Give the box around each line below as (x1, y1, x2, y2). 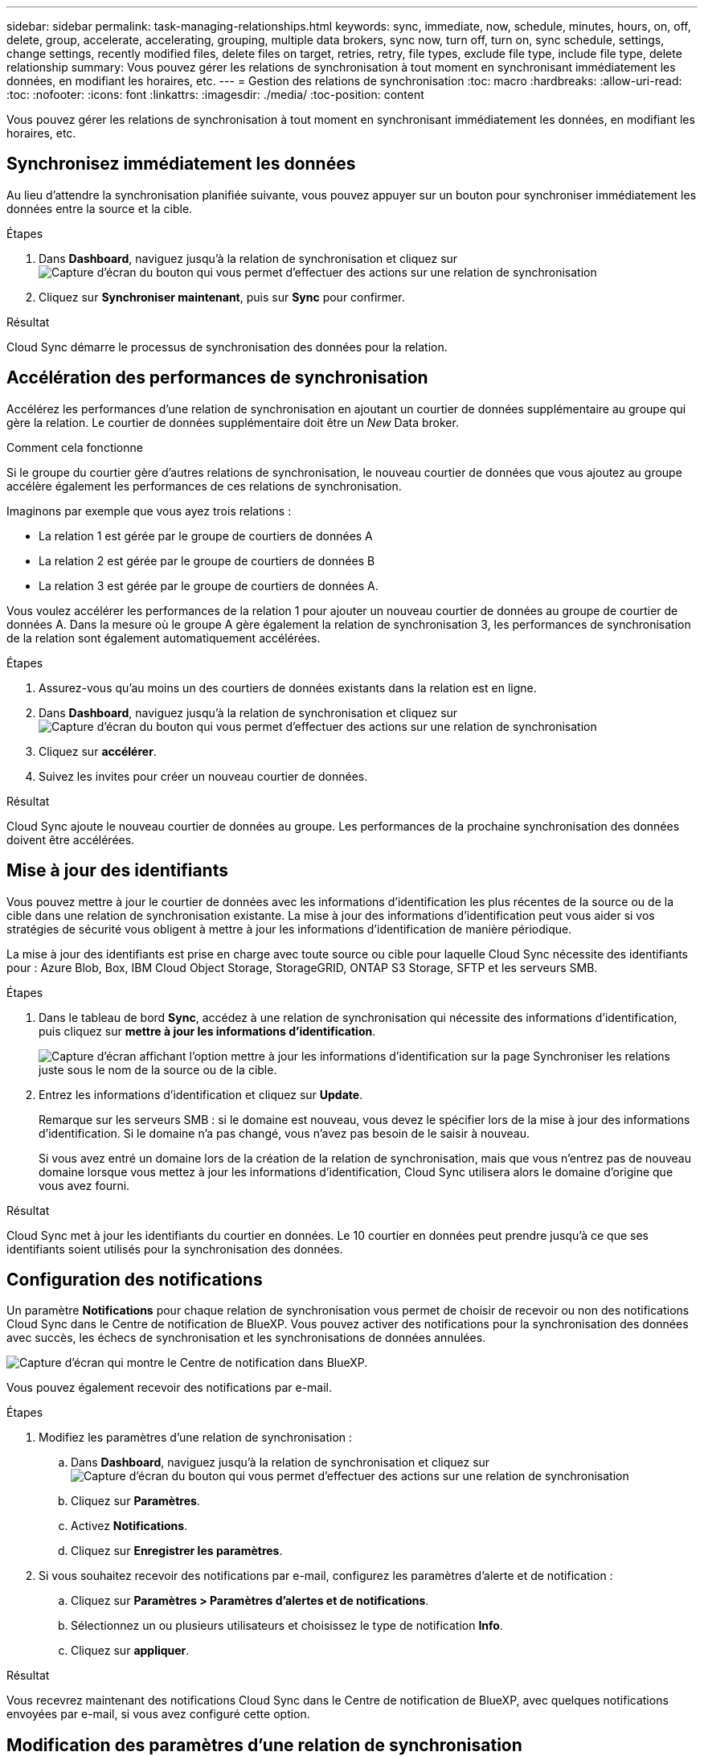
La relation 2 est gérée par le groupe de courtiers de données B (39, 553, 375, 568)
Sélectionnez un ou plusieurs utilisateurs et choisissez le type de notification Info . (71, 1619, 503, 1633)
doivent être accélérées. (6, 832, 135, 847)
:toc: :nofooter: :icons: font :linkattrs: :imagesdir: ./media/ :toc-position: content (6, 88, 424, 101)
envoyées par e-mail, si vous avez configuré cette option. (6, 1707, 310, 1721)
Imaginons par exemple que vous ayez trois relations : (6, 503, 292, 518)
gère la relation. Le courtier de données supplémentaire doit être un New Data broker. (6, 415, 459, 429)
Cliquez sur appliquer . (71, 1643, 190, 1658)
